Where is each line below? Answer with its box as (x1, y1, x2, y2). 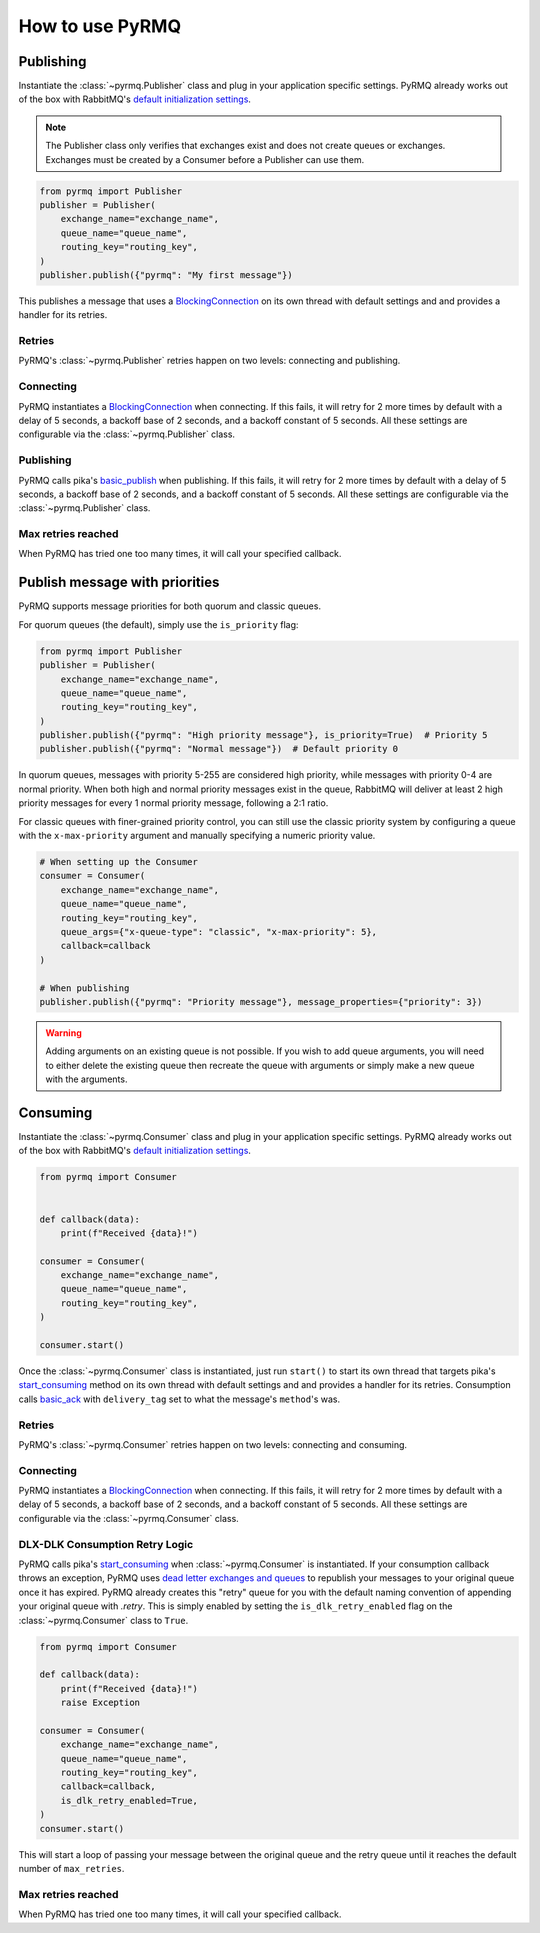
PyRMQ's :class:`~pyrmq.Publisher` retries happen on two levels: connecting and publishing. (18, 355, 401, 367)
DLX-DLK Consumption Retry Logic (18, 1537, 194, 1551)
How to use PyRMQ (18, 15, 182, 37)
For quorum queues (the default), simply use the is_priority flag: (18, 618, 299, 630)
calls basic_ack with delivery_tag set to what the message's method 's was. (18, 1393, 340, 1405)
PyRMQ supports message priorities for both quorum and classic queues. (18, 600, 322, 612)
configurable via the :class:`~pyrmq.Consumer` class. (18, 1512, 239, 1524)
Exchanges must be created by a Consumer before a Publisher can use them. (45, 153, 365, 165)
